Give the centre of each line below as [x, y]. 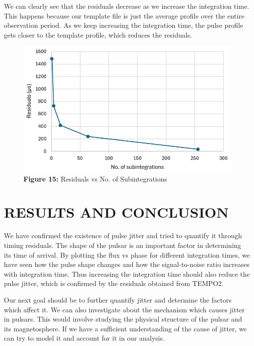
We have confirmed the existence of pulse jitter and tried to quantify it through [123, 235]
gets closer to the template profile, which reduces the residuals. [98, 34]
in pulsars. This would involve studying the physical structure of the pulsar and [123, 319]
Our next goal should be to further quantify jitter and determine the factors [118, 299]
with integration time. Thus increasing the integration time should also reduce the [127, 274]
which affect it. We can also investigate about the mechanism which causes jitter [125, 309]
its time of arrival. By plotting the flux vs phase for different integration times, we [127, 254]
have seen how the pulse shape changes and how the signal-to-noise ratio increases [127, 264]
